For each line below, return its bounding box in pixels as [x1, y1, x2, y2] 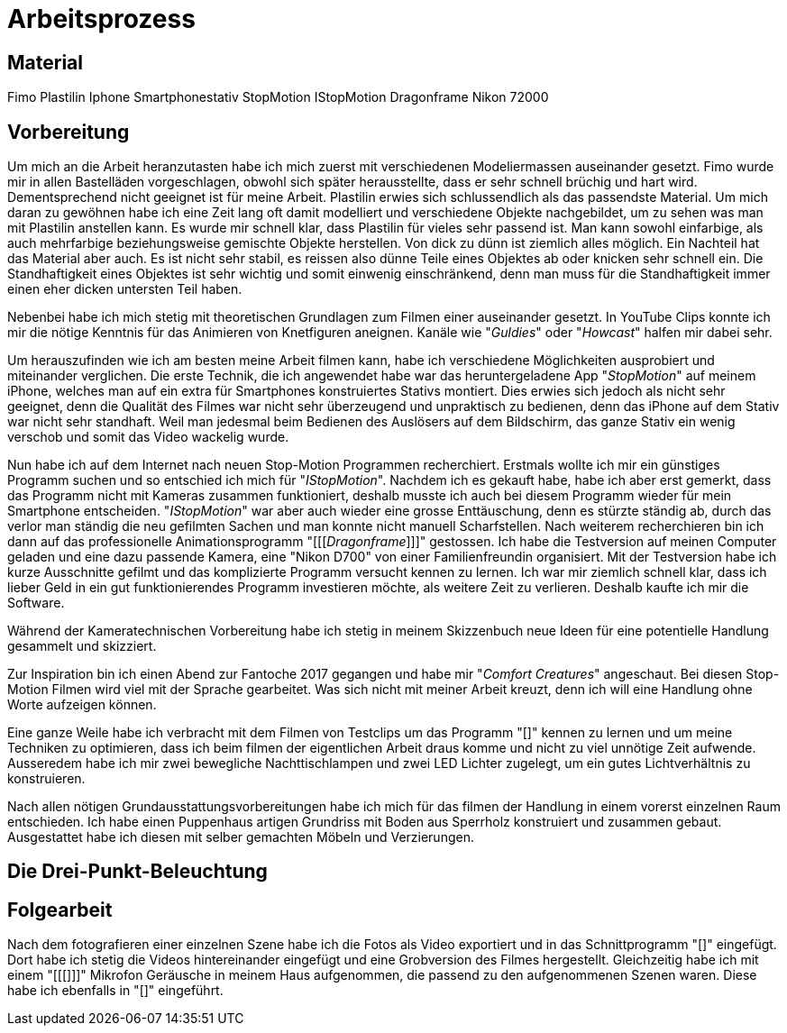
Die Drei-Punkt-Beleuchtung [7, 860, 268, 883]
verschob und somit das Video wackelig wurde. [7, 429, 289, 445]
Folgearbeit [7, 898, 113, 921]
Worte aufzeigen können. [7, 697, 157, 713]
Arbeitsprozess [7, 4, 196, 34]
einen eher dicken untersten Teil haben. [7, 281, 243, 297]
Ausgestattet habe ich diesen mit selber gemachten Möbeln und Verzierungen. [7, 829, 474, 846]
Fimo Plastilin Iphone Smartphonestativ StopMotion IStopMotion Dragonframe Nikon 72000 [7, 89, 549, 105]
